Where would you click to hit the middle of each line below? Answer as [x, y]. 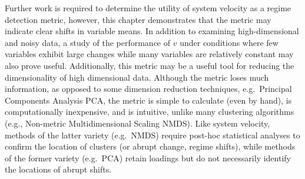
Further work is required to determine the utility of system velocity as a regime [148, 8]
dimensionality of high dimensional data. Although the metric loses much [137, 77]
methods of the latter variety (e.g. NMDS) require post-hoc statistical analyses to [152, 135]
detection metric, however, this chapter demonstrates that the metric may [138, 19]
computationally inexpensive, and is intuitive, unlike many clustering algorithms [150, 112]
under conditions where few [229, 42]
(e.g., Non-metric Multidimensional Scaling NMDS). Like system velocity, [137, 123]
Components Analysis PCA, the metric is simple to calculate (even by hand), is [148, 100]
